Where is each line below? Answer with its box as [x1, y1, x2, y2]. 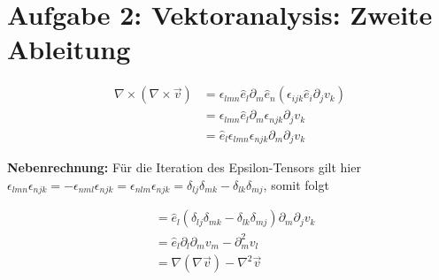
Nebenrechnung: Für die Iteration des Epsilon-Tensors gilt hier [7, 158, 361, 177]
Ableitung [7, 31, 131, 67]
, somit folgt [263, 175, 329, 193]
